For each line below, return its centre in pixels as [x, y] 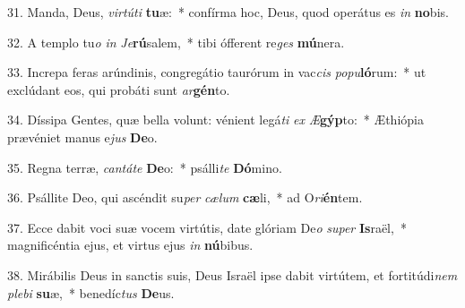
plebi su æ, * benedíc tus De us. [91, 292]
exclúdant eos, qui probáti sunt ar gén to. [119, 89]
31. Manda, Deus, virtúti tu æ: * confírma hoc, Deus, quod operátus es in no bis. [228, 12]
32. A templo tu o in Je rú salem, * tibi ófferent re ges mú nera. [176, 42]
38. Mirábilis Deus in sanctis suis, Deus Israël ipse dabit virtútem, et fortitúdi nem [232, 274]
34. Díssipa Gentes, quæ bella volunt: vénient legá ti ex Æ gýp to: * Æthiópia [215, 120]
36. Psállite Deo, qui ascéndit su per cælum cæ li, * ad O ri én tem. [185, 197]
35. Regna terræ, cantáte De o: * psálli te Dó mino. [145, 167]
